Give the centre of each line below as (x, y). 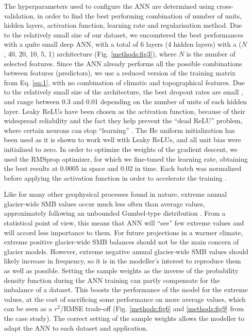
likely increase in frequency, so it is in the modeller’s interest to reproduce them (123, 261)
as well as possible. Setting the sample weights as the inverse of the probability (121, 271)
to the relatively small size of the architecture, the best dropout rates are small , (124, 92)
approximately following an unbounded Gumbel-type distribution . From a (115, 213)
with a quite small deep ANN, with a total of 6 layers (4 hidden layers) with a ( (123, 44)
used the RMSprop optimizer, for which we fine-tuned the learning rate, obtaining (126, 159)
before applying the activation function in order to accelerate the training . (115, 177)
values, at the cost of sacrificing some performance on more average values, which (125, 299)
